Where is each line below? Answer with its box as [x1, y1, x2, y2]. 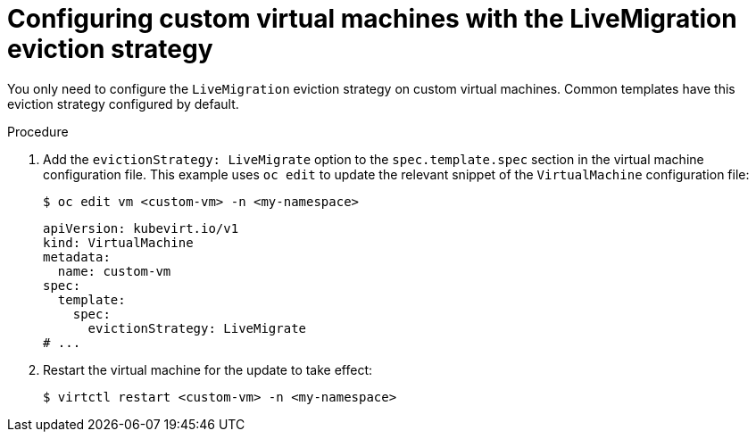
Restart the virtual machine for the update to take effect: [43, 361, 373, 377]
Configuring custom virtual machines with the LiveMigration [7, 4, 737, 34]
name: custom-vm [57, 263, 171, 278]
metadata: [43, 249, 111, 264]
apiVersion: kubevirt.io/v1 [43, 220, 239, 236]
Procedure [7, 123, 69, 139]
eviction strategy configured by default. [7, 95, 239, 112]
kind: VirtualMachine [43, 235, 194, 250]
